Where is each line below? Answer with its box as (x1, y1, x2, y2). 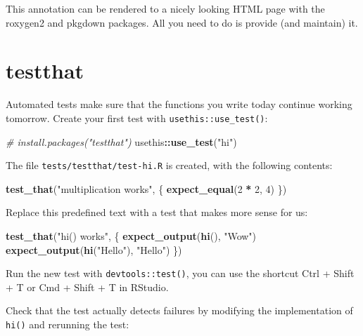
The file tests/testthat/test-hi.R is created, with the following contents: (6, 158, 333, 173)
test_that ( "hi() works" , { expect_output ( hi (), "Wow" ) (6, 229, 257, 243)
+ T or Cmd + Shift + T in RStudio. (6, 279, 169, 294)
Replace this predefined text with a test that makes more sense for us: (6, 205, 308, 220)
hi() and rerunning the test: (6, 317, 129, 332)
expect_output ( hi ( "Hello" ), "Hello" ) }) (6, 242, 182, 257)
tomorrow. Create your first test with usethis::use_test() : (6, 110, 268, 125)
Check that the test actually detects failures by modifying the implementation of (6, 303, 353, 318)
